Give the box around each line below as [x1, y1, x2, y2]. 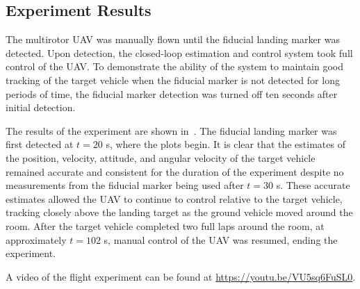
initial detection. [6, 100, 76, 115]
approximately [6, 232, 67, 247]
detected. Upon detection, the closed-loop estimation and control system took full [6, 45, 353, 60]
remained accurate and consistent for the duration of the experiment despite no [6, 164, 344, 179]
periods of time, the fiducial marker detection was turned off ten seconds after [6, 86, 338, 101]
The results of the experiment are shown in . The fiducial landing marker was [6, 123, 337, 138]
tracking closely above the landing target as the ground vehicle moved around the [6, 205, 353, 220]
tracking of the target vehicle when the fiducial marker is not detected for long [6, 72, 340, 87]
